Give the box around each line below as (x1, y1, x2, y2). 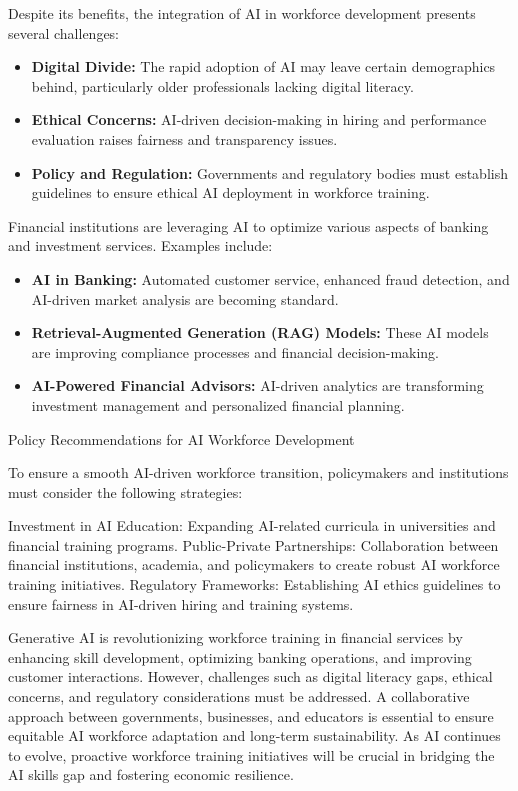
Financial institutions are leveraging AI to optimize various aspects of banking (8, 215, 489, 236)
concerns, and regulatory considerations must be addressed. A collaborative (8, 686, 470, 707)
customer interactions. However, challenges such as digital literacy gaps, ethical (8, 666, 493, 687)
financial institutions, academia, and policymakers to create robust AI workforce (8, 554, 500, 575)
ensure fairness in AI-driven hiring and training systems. (8, 593, 354, 614)
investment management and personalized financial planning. (31, 394, 405, 415)
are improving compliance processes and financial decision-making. (31, 341, 439, 362)
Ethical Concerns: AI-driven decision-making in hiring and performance (31, 109, 487, 130)
